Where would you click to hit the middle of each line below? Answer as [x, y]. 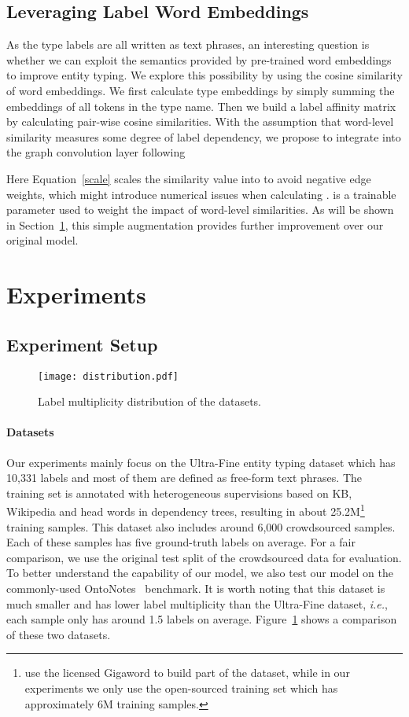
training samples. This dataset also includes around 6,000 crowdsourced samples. [201, 526]
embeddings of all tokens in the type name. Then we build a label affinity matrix [201, 106]
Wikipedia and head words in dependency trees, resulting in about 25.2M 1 [186, 510]
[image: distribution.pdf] [108, 376]
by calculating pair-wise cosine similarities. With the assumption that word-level [200, 121]
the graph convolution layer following [96, 152]
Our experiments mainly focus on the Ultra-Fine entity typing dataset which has [201, 462]
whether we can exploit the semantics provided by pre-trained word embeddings [199, 59]
